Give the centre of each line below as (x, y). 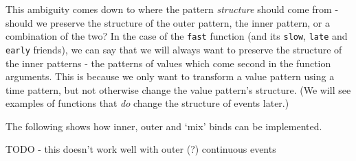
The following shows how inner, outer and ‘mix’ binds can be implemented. (164, 126)
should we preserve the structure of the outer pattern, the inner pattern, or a (168, 22)
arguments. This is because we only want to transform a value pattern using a (170, 76)
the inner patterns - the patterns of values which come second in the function (168, 63)
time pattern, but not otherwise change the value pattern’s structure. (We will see (178, 89)
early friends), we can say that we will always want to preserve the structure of (174, 49)
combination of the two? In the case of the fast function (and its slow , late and (177, 36)
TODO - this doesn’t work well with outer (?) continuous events (141, 149)
